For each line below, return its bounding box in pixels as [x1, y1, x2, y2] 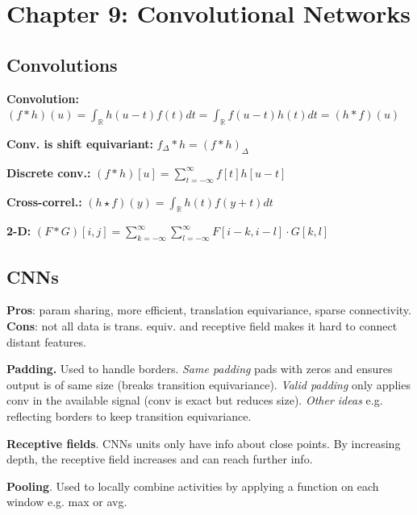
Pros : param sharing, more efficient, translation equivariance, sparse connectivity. [6, 301, 411, 318]
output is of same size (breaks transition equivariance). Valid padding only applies [6, 376, 411, 392]
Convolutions [6, 52, 118, 77]
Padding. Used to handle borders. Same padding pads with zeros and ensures [6, 360, 393, 377]
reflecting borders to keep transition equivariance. [6, 407, 252, 424]
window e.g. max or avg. [6, 493, 127, 510]
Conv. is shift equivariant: [6, 135, 153, 152]
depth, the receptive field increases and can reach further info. [6, 451, 313, 467]
